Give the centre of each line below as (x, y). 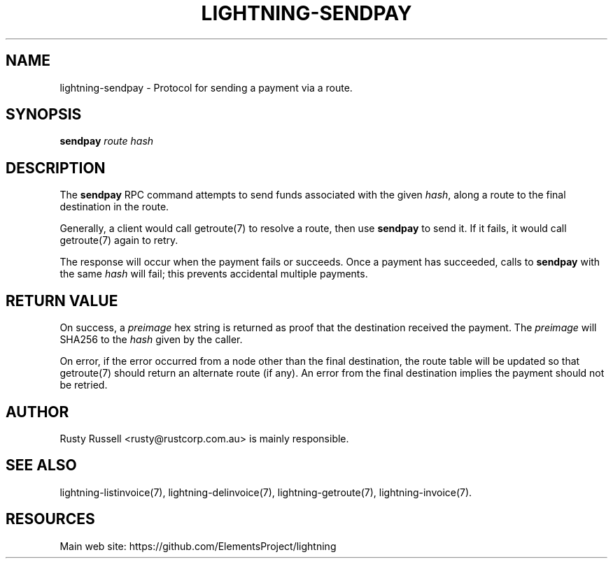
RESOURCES (50, 519)
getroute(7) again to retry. (119, 240)
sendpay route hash (107, 141)
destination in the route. (114, 207)
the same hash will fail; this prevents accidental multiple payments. (214, 274)
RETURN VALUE (62, 301)
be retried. (84, 385)
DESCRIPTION (56, 168)
